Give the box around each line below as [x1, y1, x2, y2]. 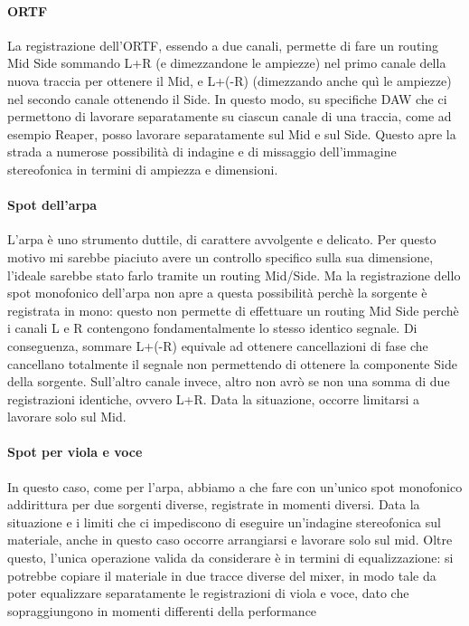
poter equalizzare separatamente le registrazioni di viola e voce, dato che [7, 583, 409, 602]
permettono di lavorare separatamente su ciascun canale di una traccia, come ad [7, 107, 452, 126]
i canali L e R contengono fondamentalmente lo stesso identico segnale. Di [7, 318, 417, 337]
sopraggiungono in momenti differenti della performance [7, 601, 317, 620]
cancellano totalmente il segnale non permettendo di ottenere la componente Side [7, 354, 457, 373]
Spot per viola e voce [7, 442, 143, 461]
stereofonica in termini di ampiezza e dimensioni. [7, 159, 278, 178]
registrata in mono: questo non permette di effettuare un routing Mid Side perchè [7, 300, 459, 319]
